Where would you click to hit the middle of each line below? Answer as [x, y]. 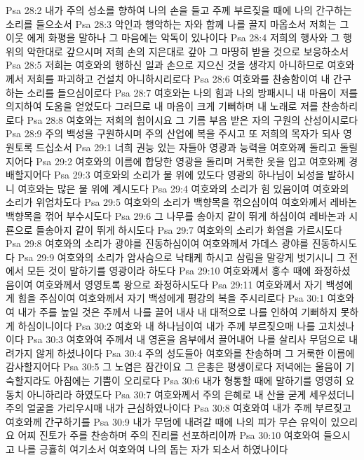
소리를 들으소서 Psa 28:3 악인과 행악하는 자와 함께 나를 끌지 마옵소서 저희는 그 [177, 23]
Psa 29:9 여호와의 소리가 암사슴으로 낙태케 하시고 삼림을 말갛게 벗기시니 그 [182, 257]
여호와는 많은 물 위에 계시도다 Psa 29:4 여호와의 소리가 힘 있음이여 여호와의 [183, 188]
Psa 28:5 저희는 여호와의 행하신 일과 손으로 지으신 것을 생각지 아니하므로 [165, 65]
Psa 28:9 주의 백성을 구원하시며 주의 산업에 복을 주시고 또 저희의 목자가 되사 [173, 133]
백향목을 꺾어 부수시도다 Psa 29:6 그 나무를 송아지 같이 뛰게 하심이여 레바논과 [176, 215]
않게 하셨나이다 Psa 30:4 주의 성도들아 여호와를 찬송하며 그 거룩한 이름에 [195, 353]
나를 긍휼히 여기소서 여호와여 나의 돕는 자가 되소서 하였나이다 [153, 449]
